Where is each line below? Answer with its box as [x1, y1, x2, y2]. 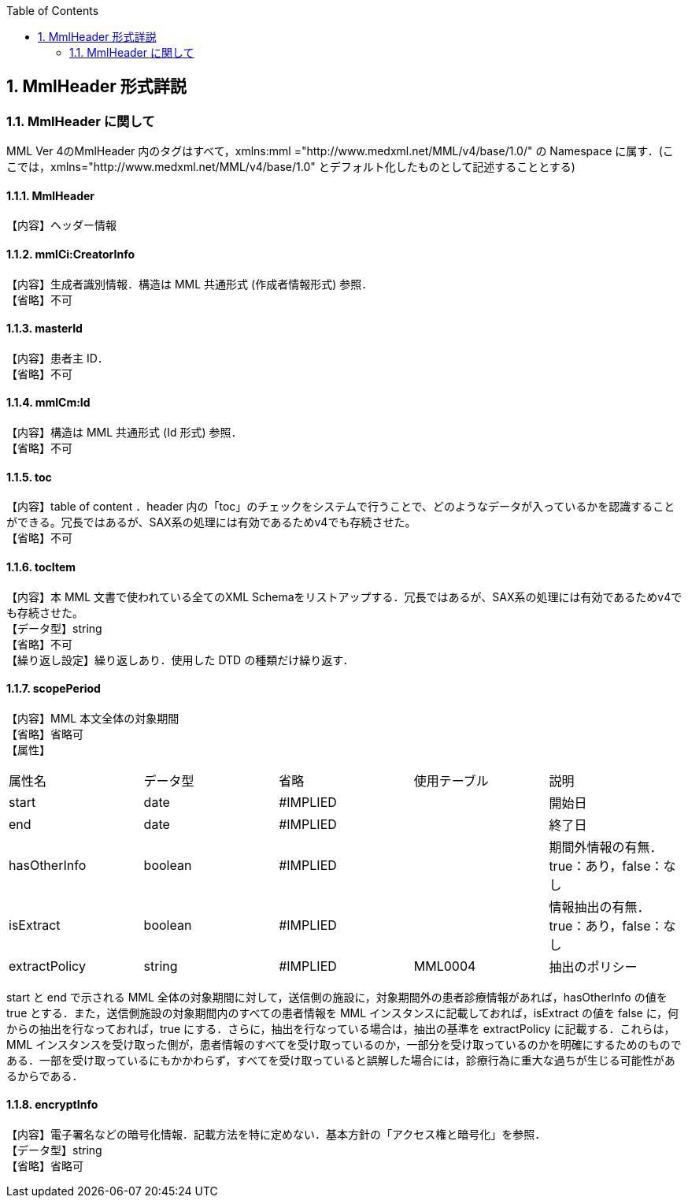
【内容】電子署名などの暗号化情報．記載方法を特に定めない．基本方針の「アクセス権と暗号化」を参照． [6, 1127, 546, 1141]
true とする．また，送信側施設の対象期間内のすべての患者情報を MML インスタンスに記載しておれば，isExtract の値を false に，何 [6, 1005, 679, 1020]
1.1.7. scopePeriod [6, 682, 101, 696]
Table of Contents [6, 4, 99, 17]
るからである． [6, 1068, 83, 1083]
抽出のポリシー [549, 958, 638, 975]
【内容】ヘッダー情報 [6, 218, 117, 232]
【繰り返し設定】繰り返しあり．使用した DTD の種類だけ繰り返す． [6, 652, 354, 667]
